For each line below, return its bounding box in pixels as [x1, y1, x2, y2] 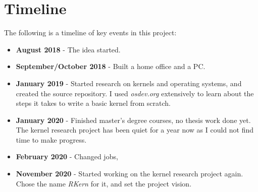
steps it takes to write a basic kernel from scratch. [16, 98, 171, 108]
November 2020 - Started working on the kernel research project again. [16, 168, 243, 179]
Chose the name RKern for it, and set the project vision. [16, 178, 192, 188]
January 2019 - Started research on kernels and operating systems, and [16, 78, 242, 88]
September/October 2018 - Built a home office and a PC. [16, 61, 205, 72]
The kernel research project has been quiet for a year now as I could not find [16, 124, 254, 135]
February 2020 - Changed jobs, [16, 151, 118, 162]
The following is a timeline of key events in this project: [4, 27, 177, 38]
